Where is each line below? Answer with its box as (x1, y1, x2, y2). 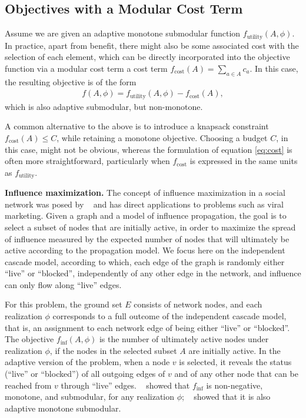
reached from (5, 379, 52, 391)
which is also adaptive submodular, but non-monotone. (5, 100, 203, 112)
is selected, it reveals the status (179, 356, 292, 368)
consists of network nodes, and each (134, 298, 262, 310)
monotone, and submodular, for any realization (5, 390, 175, 403)
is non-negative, (206, 379, 263, 391)
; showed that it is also (182, 390, 271, 403)
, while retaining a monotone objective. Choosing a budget (56, 131, 268, 143)
